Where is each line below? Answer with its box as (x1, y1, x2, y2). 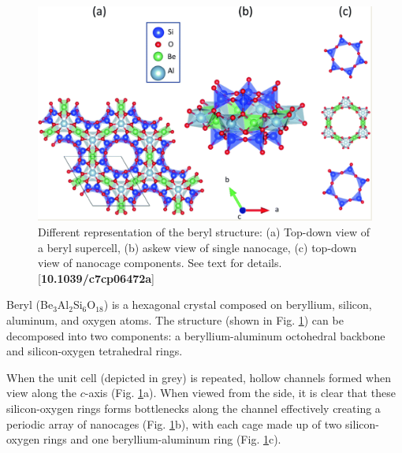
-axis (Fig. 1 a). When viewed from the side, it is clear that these (84, 384, 396, 401)
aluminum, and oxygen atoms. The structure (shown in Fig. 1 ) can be (6, 312, 344, 329)
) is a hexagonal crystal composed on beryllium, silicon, (103, 296, 372, 313)
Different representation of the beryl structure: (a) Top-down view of (38, 224, 370, 240)
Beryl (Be (6, 296, 54, 313)
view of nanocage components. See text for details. (38, 254, 282, 271)
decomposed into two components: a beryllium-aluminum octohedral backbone (6, 327, 385, 343)
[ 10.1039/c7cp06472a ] (38, 269, 155, 286)
